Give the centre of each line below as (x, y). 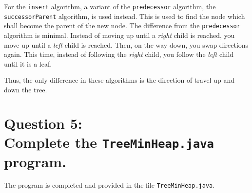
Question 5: (43, 123)
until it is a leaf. (28, 63)
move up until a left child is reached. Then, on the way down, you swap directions (126, 44)
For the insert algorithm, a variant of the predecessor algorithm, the (110, 6)
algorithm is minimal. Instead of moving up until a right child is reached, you (119, 35)
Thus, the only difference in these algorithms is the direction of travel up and (119, 80)
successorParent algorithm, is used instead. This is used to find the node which (125, 16)
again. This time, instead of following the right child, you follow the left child (119, 54)
